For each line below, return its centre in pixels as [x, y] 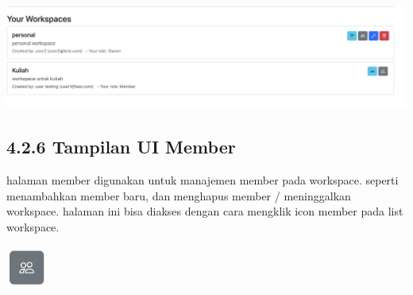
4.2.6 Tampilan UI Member [121, 147]
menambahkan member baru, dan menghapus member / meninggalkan [179, 195]
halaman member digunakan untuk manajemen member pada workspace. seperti [203, 180]
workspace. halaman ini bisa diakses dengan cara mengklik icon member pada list [205, 211]
